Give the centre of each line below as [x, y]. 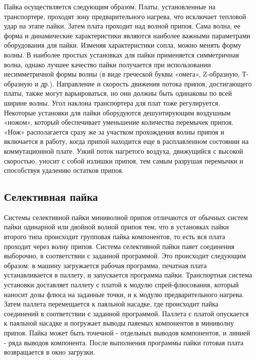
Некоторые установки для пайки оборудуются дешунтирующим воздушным [117, 112]
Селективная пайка [51, 197]
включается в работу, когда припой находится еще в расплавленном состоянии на [126, 141]
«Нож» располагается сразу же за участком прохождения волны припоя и [114, 131]
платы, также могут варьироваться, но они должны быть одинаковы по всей [118, 93]
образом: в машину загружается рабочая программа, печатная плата [105, 265]
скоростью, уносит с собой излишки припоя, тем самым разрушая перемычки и [124, 160]
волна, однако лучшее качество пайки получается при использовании [108, 64]
